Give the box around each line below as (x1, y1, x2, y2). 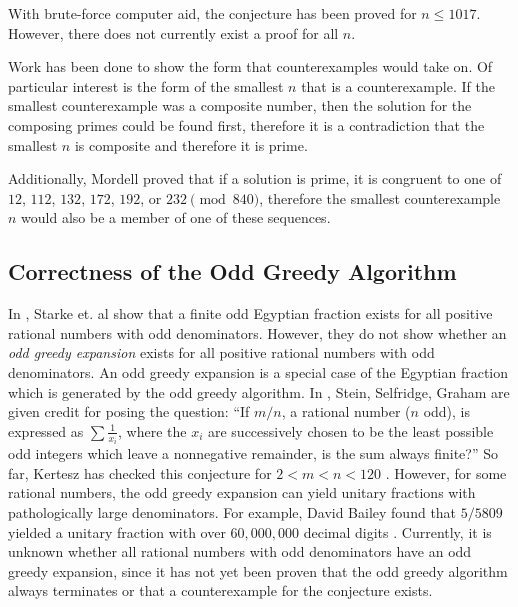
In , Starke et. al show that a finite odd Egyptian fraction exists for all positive (8, 303, 493, 324)
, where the (118, 420, 187, 441)
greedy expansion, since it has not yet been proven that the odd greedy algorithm (8, 560, 508, 581)
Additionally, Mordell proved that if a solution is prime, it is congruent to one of (8, 168, 502, 189)
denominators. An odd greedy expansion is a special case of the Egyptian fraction (8, 361, 509, 382)
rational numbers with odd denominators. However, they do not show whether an (8, 322, 507, 343)
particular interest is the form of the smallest (8, 75, 284, 96)
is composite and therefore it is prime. (74, 134, 308, 155)
